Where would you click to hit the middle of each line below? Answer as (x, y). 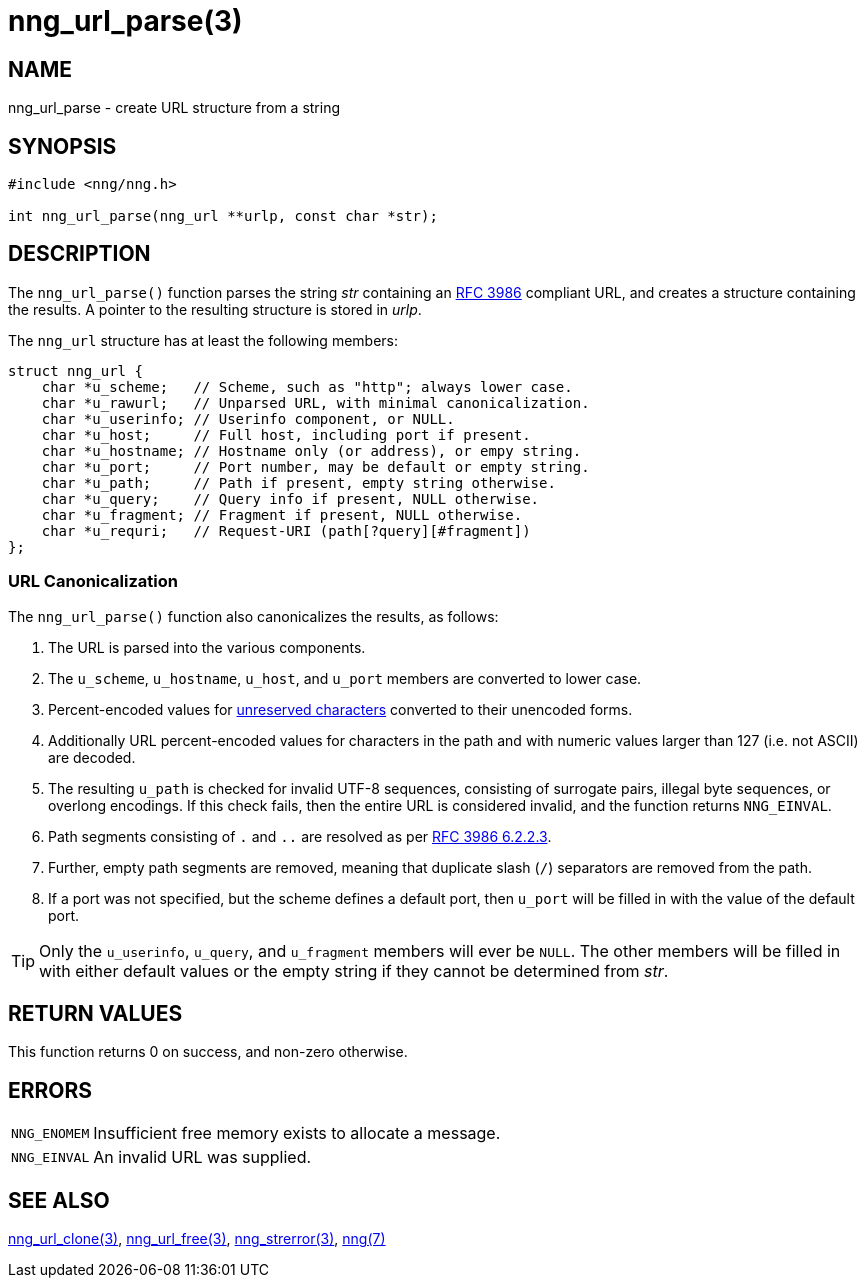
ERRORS (50, 1090)
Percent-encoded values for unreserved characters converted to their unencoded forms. (340, 709)
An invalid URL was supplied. (202, 1157)
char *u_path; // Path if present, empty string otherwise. (298, 482)
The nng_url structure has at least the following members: (203, 340)
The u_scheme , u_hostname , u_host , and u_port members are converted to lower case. (345, 678)
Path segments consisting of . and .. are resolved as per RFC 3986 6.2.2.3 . (300, 836)
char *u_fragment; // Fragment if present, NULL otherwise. (282, 514)
